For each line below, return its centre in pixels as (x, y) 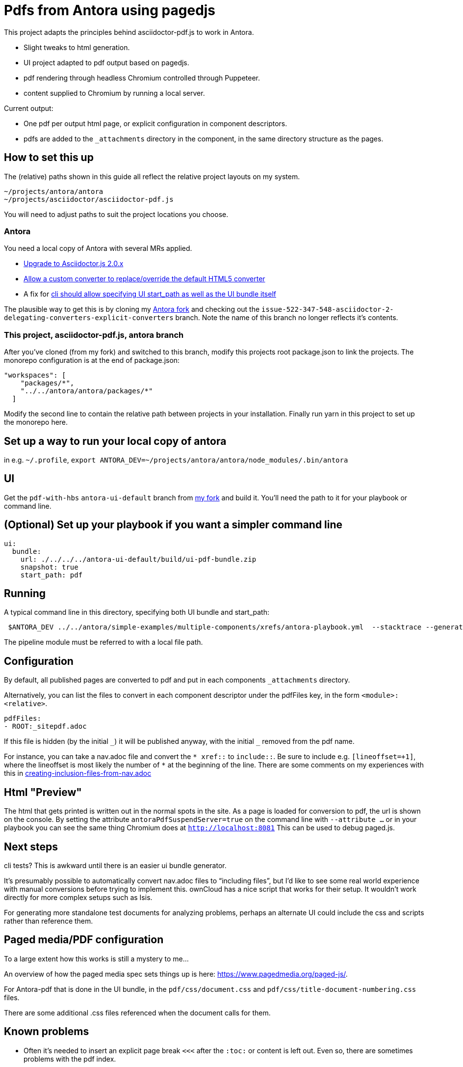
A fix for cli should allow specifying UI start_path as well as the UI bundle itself (150, 294)
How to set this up (49, 158)
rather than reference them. (49, 921)
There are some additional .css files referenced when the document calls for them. (137, 1012)
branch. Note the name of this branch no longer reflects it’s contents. (287, 318)
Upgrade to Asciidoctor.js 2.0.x (74, 264)
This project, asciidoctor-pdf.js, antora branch (94, 335)
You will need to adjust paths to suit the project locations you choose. (116, 214)
